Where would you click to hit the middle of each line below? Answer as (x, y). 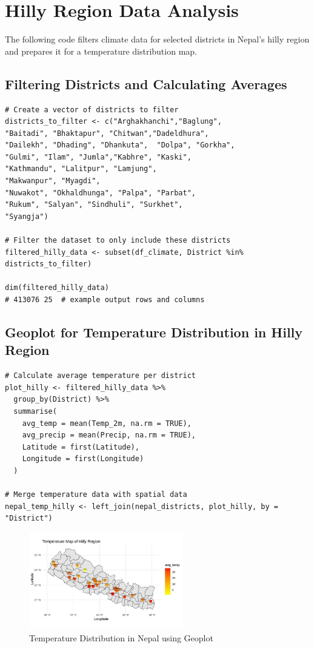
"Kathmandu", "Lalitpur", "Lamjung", (81, 169)
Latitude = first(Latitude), (81, 447)
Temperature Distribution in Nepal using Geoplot (121, 637)
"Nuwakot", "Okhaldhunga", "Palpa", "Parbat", (100, 193)
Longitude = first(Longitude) (83, 459)
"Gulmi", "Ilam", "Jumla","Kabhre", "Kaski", (98, 157)
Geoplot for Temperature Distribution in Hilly (154, 332)
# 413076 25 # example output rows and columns (105, 300)
